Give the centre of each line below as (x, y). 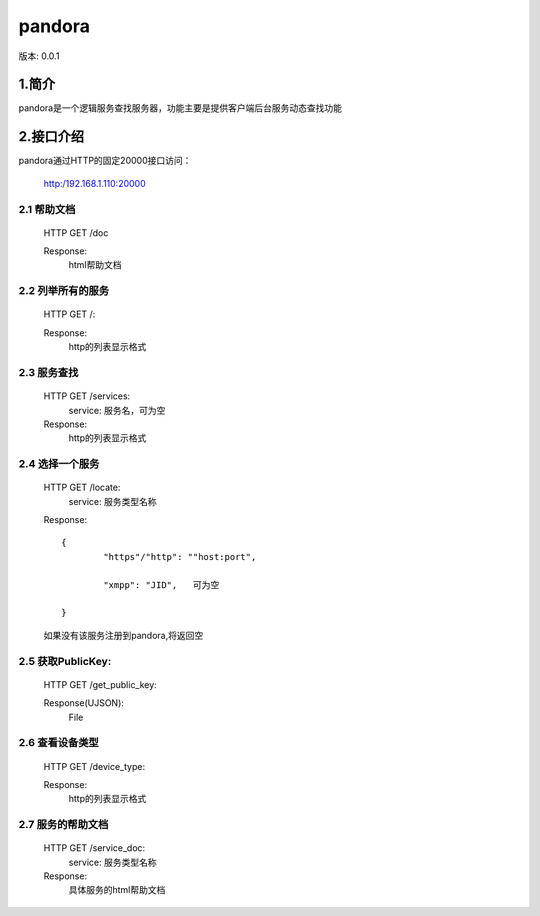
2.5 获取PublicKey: (65, 661)
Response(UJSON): (84, 703)
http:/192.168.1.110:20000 (95, 183)
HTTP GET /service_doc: (94, 848)
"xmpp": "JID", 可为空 (161, 584)
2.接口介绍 (51, 136)
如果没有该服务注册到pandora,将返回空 (123, 635)
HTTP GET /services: (87, 396)
